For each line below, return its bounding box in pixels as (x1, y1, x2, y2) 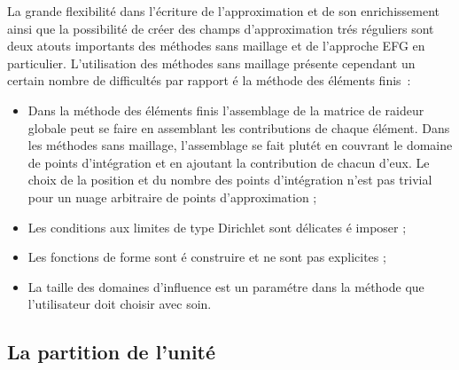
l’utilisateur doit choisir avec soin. (27, 295, 212, 313)
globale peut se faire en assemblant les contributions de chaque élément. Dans (27, 118, 450, 137)
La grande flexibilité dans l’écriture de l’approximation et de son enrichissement (7, 2, 440, 20)
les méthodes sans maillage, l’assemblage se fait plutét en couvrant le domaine (27, 136, 453, 154)
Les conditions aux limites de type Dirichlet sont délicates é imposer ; (27, 217, 407, 236)
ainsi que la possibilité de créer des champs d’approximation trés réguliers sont (7, 19, 434, 37)
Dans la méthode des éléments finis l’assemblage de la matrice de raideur (27, 100, 424, 119)
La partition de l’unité (7, 338, 216, 366)
